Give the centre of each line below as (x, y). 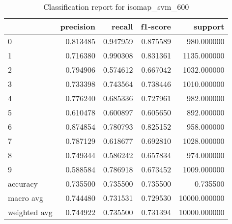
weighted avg (30, 212)
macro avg (26, 198)
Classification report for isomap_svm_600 (116, 7)
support (209, 26)
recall (122, 26)
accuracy (23, 183)
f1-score (156, 26)
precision (78, 26)
